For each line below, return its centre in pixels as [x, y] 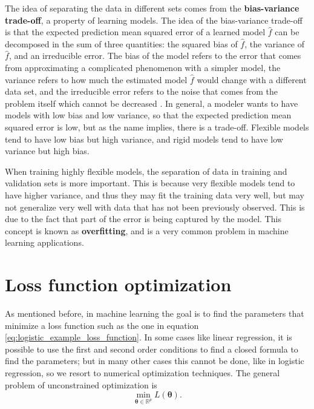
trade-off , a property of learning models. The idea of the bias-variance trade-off [154, 20]
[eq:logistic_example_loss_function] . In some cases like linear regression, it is [149, 337]
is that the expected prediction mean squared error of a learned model [135, 32]
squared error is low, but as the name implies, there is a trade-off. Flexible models [157, 127]
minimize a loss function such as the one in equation [102, 325]
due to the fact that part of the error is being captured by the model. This [143, 219]
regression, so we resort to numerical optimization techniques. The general [142, 372]
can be [287, 32]
